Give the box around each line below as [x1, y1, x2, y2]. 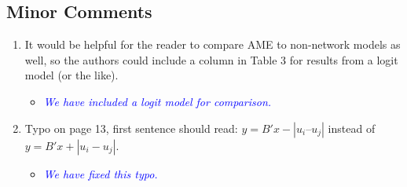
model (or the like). [24, 67, 119, 83]
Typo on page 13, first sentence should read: [24, 119, 238, 136]
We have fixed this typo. [43, 165, 158, 181]
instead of [328, 119, 376, 136]
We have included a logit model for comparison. [43, 93, 272, 109]
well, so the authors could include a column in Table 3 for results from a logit [24, 51, 398, 68]
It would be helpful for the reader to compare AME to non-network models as [24, 36, 401, 53]
